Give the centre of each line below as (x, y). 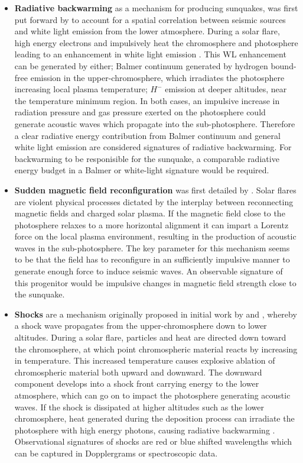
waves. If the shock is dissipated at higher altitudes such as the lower (139, 407)
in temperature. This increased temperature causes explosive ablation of (145, 360)
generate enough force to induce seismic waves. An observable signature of (149, 271)
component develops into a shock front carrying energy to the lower (137, 383)
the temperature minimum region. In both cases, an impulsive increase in (147, 100)
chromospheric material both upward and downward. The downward (138, 372)
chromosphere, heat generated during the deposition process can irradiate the (154, 418)
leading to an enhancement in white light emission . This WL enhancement (150, 54)
